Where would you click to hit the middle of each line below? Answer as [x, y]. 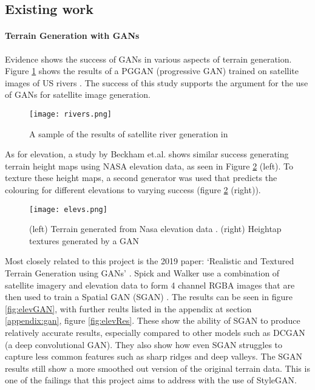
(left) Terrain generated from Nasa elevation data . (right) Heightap [155, 229]
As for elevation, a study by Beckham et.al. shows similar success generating [147, 154]
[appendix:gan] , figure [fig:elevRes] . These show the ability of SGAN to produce [153, 320]
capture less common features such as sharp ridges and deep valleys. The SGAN [154, 356]
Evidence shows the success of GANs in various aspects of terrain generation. [148, 59]
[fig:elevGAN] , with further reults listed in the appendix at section [128, 308]
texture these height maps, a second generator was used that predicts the [141, 178]
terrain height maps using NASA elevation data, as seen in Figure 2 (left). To [149, 166]
